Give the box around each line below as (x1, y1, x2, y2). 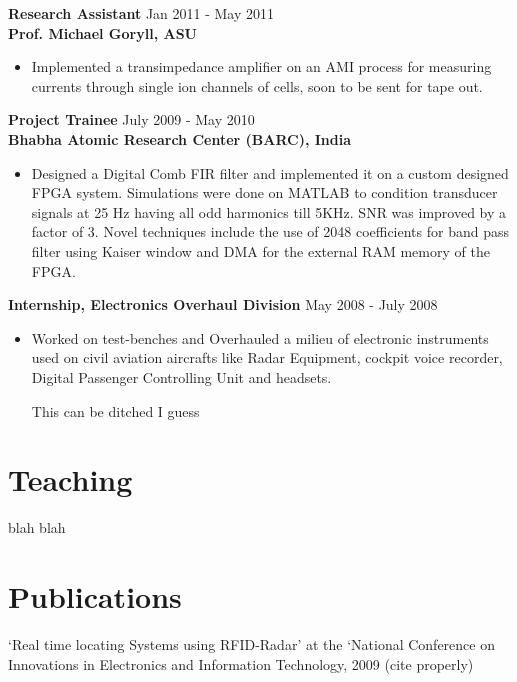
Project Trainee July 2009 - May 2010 (8, 109, 255, 130)
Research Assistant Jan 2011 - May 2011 (8, 3, 275, 23)
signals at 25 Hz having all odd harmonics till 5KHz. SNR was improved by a (31, 201, 507, 222)
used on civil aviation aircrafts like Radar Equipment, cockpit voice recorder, (31, 347, 503, 368)
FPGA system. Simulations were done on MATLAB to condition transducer (31, 182, 498, 203)
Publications (8, 576, 182, 616)
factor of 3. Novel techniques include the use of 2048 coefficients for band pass (31, 221, 509, 242)
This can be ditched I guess (31, 400, 200, 421)
